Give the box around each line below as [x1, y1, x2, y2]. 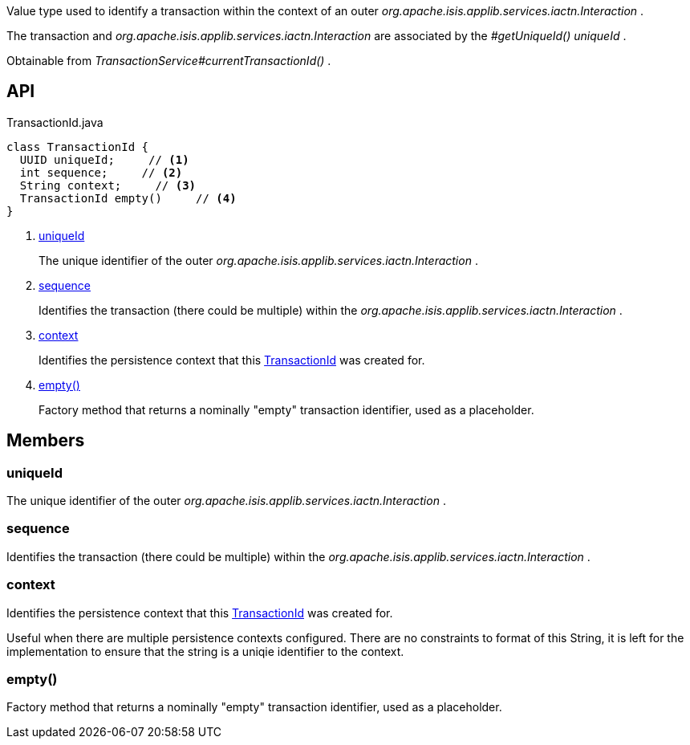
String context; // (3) [19, 178, 197, 192]
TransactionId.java [6, 115, 103, 129]
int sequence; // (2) [19, 165, 183, 179]
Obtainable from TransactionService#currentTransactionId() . [6, 54, 331, 67]
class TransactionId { [6, 140, 149, 153]
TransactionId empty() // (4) [19, 191, 237, 205]
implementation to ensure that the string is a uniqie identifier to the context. [6, 644, 404, 658]
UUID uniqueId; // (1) [19, 153, 189, 166]
